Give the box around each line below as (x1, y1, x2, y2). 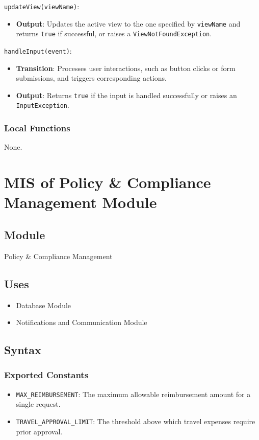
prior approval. (16, 426, 63, 436)
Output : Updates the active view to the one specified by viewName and (16, 18, 241, 29)
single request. (16, 399, 61, 409)
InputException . (16, 100, 69, 110)
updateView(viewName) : (4, 1, 80, 11)
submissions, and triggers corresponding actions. (16, 73, 167, 83)
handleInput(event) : (4, 45, 72, 56)
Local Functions (4, 122, 70, 134)
